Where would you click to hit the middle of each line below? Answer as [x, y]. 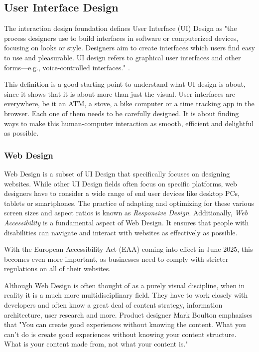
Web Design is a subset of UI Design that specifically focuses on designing [117, 173]
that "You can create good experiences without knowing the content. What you [125, 324]
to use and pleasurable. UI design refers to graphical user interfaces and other [123, 57]
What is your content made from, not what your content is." [96, 344]
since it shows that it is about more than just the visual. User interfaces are [120, 93]
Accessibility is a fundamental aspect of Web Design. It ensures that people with [127, 222]
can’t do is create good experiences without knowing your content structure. [120, 334]
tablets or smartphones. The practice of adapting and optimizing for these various [129, 203]
